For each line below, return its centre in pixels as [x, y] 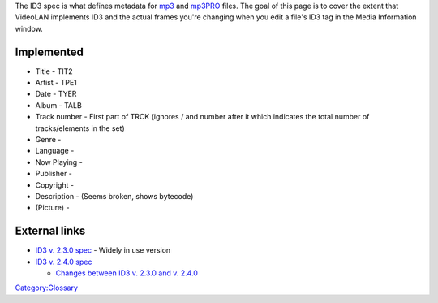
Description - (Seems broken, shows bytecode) [114, 196]
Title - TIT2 [54, 71]
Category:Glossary [47, 288]
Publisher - [54, 174]
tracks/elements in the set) [80, 128]
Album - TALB [59, 105]
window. [29, 28]
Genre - [48, 140]
